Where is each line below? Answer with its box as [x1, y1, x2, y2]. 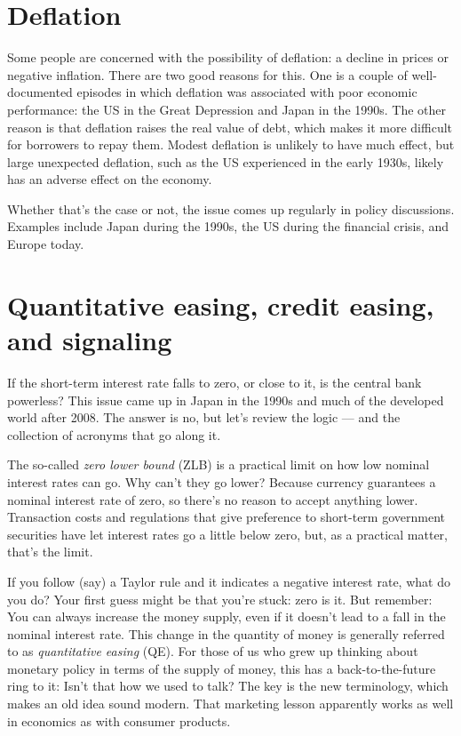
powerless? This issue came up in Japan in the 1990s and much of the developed [7, 390, 444, 409]
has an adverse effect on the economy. [7, 170, 212, 188]
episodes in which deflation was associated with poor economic [76, 83, 417, 101]
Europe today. [7, 235, 84, 253]
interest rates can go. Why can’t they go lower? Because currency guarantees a [7, 472, 436, 491]
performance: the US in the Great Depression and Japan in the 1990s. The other [7, 100, 447, 118]
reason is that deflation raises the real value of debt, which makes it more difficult [7, 117, 453, 136]
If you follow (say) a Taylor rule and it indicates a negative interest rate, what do [7, 572, 450, 590]
